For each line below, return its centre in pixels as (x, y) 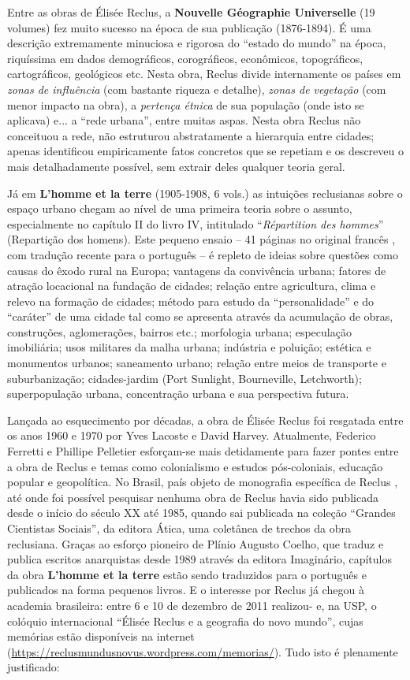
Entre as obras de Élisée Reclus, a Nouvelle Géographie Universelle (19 (191, 12)
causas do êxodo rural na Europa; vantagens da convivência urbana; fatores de (197, 270)
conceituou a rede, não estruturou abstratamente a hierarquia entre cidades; (191, 135)
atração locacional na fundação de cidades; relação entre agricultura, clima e (192, 286)
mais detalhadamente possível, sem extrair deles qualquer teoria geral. (176, 166)
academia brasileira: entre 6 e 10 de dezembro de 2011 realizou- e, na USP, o (192, 605)
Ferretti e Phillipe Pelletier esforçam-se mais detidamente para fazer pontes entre (203, 451)
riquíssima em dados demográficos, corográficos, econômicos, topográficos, (185, 58)
